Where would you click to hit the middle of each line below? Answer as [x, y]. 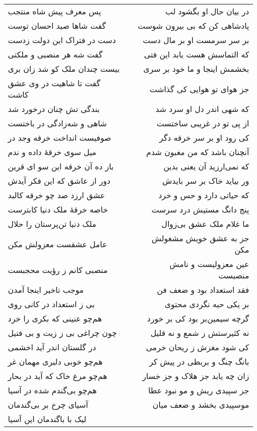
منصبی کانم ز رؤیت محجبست [58, 269]
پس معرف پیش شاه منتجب [55, 11]
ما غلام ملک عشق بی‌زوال [205, 224]
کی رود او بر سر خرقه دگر [204, 137]
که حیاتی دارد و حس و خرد [204, 195]
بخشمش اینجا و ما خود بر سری [196, 69]
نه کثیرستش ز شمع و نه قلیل [200, 333]
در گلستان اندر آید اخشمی [52, 347]
